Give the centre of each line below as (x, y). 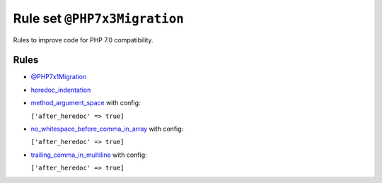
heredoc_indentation (61, 90)
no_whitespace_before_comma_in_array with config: (107, 129)
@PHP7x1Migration (59, 77)
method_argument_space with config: (86, 103)
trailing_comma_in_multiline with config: (89, 155)
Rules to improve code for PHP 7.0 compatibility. (83, 40)
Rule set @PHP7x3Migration (98, 18)
